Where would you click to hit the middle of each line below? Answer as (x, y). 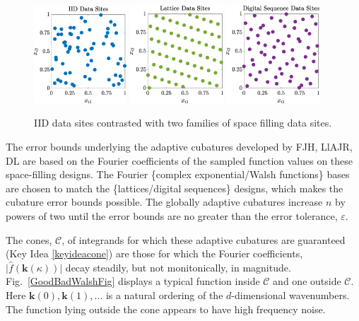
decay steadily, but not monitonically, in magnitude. (178, 267)
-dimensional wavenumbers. (290, 295)
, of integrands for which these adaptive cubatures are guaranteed (204, 239)
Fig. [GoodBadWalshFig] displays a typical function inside (133, 281)
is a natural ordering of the (164, 295)
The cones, (29, 239)
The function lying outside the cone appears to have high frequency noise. (166, 309)
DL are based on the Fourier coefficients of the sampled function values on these (179, 160)
